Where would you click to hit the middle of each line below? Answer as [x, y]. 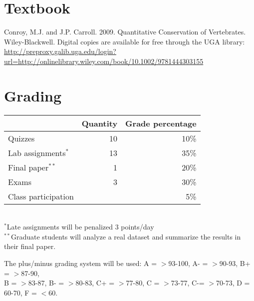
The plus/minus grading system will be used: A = [81, 263]
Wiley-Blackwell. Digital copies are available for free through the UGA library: [125, 41]
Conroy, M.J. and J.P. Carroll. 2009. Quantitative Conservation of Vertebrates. [125, 32]
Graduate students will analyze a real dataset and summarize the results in [126, 236]
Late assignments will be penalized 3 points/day [80, 227]
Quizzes [21, 138]
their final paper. [30, 246]
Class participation [41, 196]
